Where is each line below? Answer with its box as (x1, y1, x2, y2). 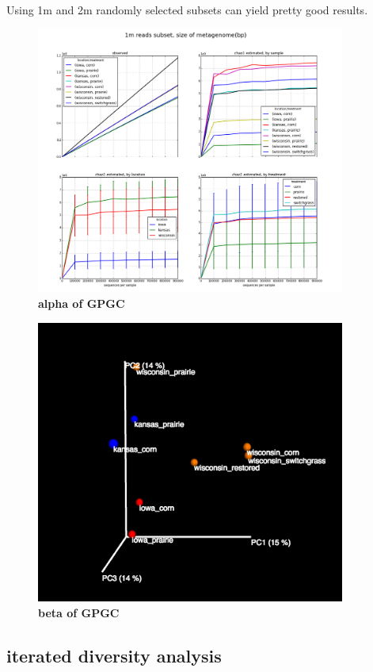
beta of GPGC (38, 604, 120, 620)
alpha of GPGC (38, 295, 125, 312)
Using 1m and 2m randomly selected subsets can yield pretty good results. (6, 2, 368, 17)
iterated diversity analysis (6, 643, 222, 667)
